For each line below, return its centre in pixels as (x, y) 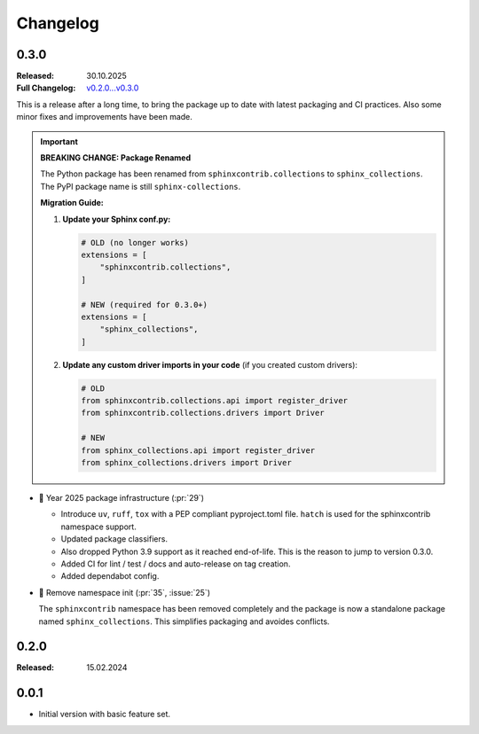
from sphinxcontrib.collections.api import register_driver (215, 401)
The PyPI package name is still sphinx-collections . (141, 186)
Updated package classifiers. (114, 539)
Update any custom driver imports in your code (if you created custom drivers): (210, 364)
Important (59, 141)
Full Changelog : (46, 88)
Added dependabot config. (110, 576)
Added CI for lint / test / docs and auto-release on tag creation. (176, 564)
